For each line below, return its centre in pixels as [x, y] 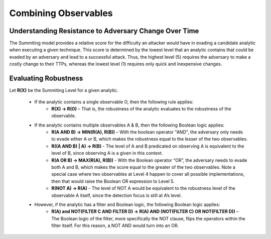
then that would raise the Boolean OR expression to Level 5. [113, 181]
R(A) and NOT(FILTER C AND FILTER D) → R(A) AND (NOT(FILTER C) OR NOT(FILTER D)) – [145, 211]
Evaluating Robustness [46, 79]
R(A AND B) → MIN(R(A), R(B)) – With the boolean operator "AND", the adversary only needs [147, 132]
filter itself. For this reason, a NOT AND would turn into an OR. [115, 225]
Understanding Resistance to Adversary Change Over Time [104, 31]
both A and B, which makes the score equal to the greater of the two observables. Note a [144, 167]
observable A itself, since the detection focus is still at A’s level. [117, 195]
